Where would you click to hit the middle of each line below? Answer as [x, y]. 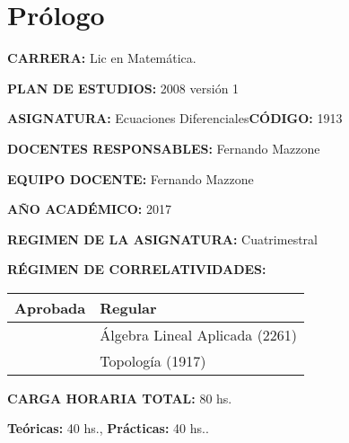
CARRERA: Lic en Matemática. [102, 58]
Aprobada [50, 307]
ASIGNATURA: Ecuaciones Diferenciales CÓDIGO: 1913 [175, 118]
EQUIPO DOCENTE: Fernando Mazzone [131, 178]
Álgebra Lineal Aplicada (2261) [199, 334]
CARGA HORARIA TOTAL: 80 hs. [120, 398]
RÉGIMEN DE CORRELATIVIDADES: [137, 269]
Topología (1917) [153, 360]
